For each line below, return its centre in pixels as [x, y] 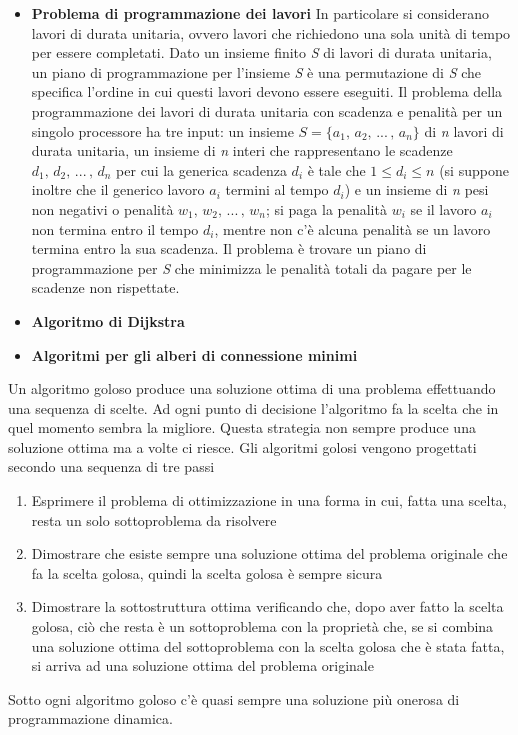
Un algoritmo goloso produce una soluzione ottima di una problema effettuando [252, 388]
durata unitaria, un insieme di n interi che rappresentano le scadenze [242, 150]
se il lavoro [443, 208]
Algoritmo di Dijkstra [108, 320]
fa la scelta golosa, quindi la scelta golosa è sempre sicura [207, 572]
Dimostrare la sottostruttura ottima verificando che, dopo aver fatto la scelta [267, 606]
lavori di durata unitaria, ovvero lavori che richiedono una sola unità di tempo [271, 32]
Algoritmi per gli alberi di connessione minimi [194, 354]
